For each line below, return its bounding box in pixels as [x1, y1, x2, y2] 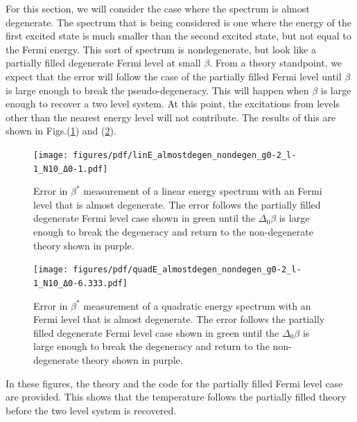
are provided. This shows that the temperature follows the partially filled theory [6, 389, 347, 404]
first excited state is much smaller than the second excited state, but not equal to [6, 28, 351, 43]
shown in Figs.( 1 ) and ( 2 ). [6, 123, 116, 138]
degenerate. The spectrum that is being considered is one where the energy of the [6, 15, 352, 29]
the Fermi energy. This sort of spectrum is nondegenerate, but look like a [6, 42, 316, 56]
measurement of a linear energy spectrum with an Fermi [83, 184, 322, 198]
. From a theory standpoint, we [209, 55, 342, 70]
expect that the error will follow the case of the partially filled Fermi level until [6, 69, 342, 83]
